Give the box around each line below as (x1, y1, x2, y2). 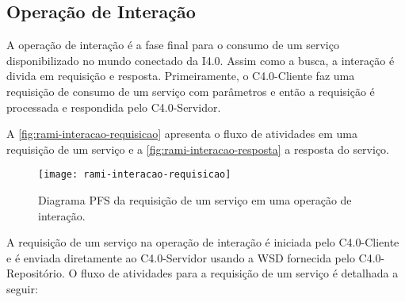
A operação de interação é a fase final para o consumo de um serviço (6, 36, 339, 53)
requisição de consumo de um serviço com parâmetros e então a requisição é (6, 82, 375, 99)
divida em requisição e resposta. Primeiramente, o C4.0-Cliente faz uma (6, 67, 355, 84)
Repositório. (6, 265, 65, 281)
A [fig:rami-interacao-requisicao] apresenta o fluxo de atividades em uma (6, 125, 357, 142)
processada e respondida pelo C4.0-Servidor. (6, 98, 221, 115)
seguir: (6, 280, 38, 296)
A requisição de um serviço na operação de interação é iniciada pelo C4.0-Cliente (6, 234, 399, 250)
